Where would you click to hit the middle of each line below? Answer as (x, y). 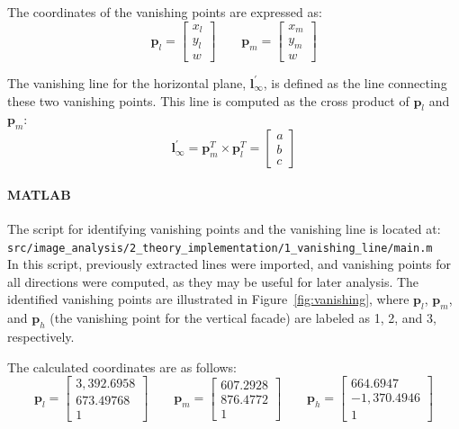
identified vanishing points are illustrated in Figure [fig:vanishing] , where (208, 299)
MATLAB (39, 194)
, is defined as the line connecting (355, 82)
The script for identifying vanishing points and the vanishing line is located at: (224, 228)
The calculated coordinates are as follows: (122, 366)
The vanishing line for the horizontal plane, (127, 82)
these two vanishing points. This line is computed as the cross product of (208, 100)
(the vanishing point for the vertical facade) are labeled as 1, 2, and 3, (243, 318)
